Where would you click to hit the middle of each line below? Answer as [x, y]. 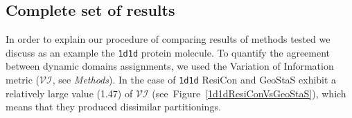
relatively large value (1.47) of [69, 93]
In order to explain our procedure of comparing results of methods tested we [168, 39]
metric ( [23, 80]
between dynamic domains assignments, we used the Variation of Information [170, 66]
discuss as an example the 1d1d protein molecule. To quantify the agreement [168, 52]
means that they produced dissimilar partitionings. [113, 107]
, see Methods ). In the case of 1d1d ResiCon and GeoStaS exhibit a [194, 80]
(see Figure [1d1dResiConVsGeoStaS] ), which [249, 93]
